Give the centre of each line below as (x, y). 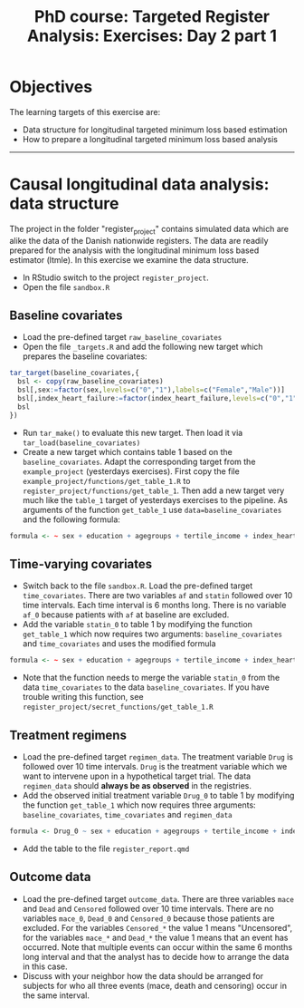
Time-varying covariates (81, 564)
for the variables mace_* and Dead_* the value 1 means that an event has (155, 937)
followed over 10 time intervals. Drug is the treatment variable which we (155, 767)
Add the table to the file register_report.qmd (106, 848)
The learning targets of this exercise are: (85, 111)
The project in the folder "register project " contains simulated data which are (149, 230)
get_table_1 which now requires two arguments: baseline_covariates (152, 634)
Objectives (51, 87)
